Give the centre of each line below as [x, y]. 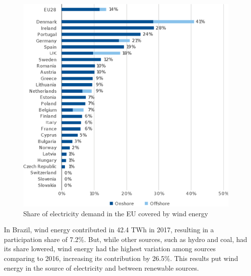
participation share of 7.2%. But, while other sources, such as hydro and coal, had [126, 239]
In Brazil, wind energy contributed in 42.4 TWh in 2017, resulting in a [109, 230]
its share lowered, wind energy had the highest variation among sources [110, 249]
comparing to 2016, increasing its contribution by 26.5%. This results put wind [121, 258]
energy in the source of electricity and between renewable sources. [102, 267]
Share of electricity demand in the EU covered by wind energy [116, 213]
